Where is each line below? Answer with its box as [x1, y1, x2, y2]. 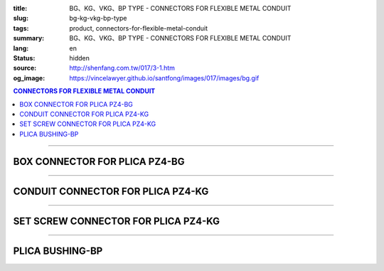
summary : [13, 34, 45, 43]
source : [13, 64, 37, 73]
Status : [13, 53, 36, 62]
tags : [13, 23, 29, 32]
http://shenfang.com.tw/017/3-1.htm [69, 64, 176, 73]
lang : [13, 43, 29, 53]
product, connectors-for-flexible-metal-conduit [69, 23, 208, 32]
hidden [69, 53, 90, 62]
